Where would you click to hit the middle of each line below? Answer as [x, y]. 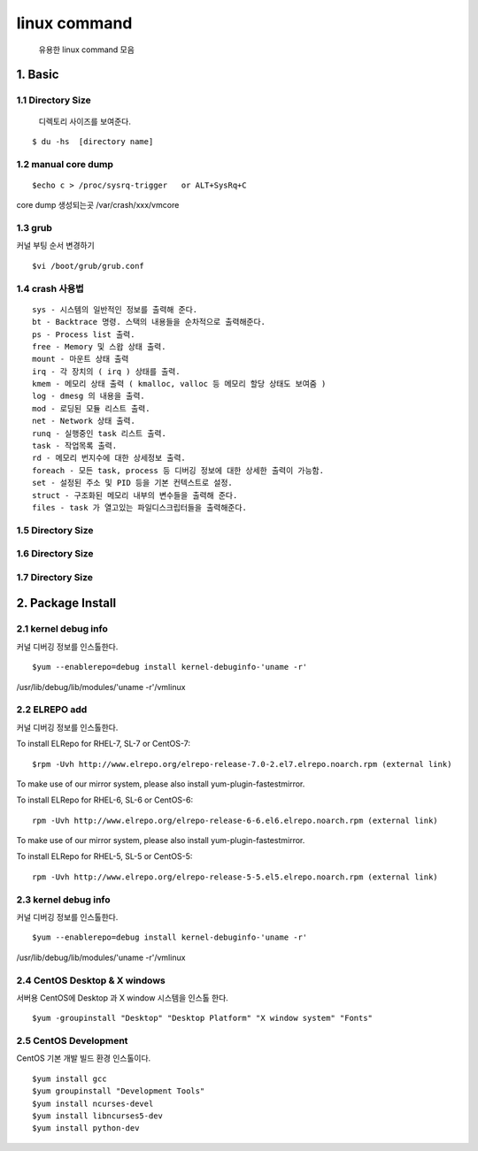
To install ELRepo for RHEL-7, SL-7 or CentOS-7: [103, 744]
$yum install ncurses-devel [93, 1103]
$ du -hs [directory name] [93, 141]
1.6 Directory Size [55, 554]
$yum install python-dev [86, 1128]
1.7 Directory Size [54, 577]
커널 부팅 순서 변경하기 [55, 246]
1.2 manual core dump [65, 164]
